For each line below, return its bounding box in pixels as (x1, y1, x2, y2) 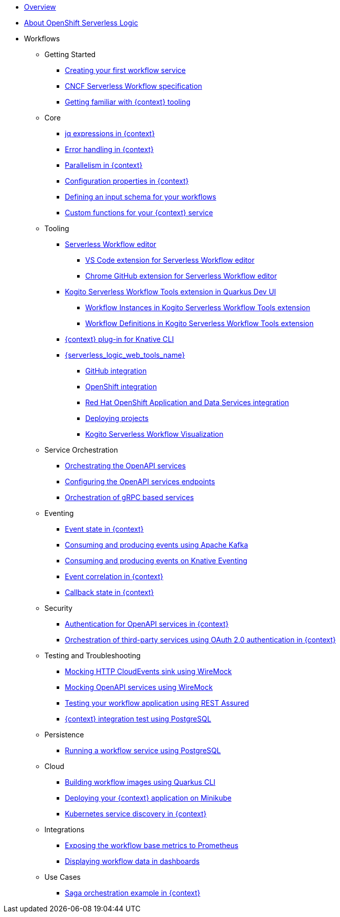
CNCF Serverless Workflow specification (65, 82, 202, 90)
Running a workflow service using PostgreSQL (65, 746, 221, 755)
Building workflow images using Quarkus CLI (65, 778, 215, 786)
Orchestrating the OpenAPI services (65, 461, 186, 470)
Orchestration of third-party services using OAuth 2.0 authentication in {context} (65, 635, 336, 644)
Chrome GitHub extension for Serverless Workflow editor (85, 271, 277, 280)
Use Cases (44, 873, 81, 881)
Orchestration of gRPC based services (65, 493, 194, 502)
